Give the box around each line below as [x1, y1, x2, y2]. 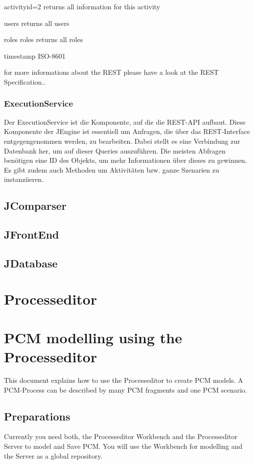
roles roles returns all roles [4, 34, 83, 44]
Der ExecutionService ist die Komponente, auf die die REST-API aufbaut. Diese [4, 116, 246, 127]
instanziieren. [4, 174, 44, 184]
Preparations [4, 408, 70, 423]
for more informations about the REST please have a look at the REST [4, 67, 219, 77]
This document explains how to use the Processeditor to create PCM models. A [4, 375, 243, 385]
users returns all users [4, 18, 69, 28]
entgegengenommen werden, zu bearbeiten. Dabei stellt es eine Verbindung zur [4, 135, 240, 146]
